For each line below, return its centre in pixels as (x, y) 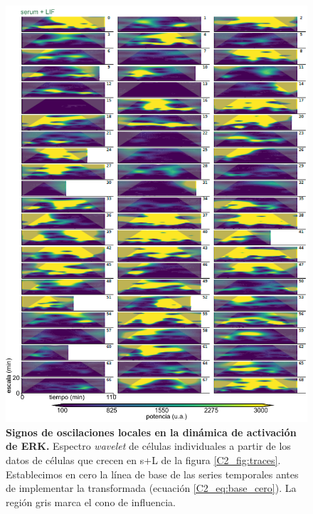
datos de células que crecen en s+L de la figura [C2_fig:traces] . (143, 459)
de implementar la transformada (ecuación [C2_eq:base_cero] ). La (151, 488)
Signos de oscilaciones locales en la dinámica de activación (151, 432)
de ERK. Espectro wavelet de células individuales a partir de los (148, 446)
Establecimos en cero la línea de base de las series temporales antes (152, 474)
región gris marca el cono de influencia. (91, 502)
